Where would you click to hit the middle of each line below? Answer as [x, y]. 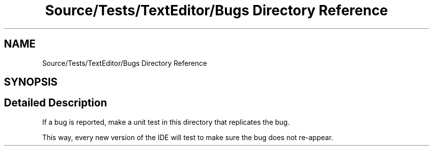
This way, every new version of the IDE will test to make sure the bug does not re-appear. [188, 137]
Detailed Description [56, 103]
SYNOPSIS [31, 82]
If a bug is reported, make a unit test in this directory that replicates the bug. [166, 122]
